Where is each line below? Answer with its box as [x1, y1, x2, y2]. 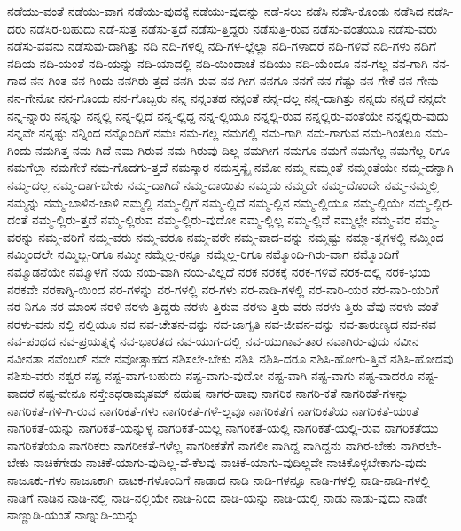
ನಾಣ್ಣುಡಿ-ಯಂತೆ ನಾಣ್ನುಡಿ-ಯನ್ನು [7, 505, 138, 524]
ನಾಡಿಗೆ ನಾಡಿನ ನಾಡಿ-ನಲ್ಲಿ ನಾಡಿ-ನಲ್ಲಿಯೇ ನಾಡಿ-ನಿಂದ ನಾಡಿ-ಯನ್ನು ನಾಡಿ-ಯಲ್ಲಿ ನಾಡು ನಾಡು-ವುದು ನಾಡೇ [7, 488, 428, 506]
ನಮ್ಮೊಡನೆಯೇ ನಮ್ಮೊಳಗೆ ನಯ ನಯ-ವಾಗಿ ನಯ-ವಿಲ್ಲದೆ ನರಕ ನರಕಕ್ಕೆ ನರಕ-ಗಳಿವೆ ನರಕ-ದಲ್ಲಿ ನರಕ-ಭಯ [7, 262, 431, 280]
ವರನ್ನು [7, 227, 35, 246]
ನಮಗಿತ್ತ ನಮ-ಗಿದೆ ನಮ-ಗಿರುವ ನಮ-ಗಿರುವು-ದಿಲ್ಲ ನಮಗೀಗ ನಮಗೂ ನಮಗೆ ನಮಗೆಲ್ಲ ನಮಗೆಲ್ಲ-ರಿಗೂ [35, 140, 450, 159]
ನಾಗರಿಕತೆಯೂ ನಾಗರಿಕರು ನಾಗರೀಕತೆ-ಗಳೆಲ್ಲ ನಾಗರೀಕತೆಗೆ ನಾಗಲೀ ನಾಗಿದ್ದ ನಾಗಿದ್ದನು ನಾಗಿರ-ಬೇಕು [7, 435, 397, 454]
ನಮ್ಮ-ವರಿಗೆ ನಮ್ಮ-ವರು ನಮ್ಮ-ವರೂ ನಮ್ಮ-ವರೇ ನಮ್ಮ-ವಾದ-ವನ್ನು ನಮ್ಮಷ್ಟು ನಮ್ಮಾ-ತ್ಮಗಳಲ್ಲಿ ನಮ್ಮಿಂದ [38, 227, 444, 246]
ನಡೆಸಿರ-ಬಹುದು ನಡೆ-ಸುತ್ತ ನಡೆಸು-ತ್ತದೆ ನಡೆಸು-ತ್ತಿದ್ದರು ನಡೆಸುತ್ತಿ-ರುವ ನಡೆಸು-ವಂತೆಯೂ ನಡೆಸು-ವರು [29, 19, 437, 37]
